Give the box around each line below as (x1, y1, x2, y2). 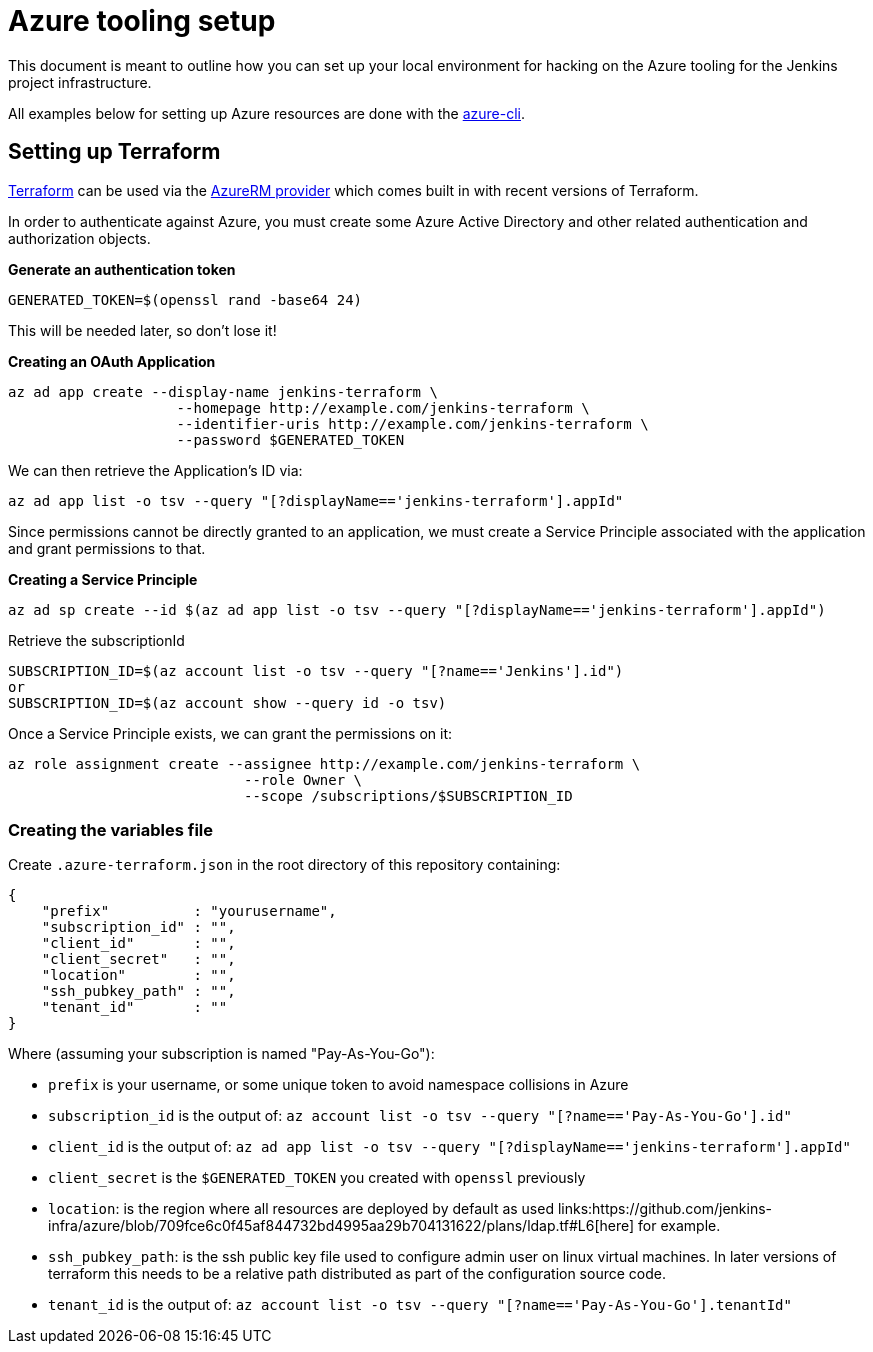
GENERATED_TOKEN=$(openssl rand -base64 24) (8, 291, 363, 308)
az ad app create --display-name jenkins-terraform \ (8, 383, 438, 400)
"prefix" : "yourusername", (41, 903, 337, 920)
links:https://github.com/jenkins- (557, 1200, 773, 1218)
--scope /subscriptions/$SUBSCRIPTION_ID (244, 787, 573, 804)
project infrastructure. (8, 73, 152, 91)
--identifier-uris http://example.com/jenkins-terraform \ (176, 415, 649, 432)
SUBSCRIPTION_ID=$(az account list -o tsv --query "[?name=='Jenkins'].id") (8, 662, 624, 679)
